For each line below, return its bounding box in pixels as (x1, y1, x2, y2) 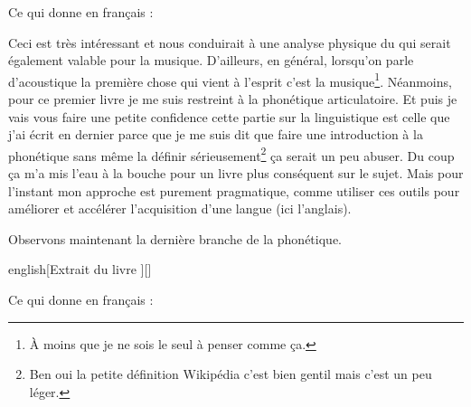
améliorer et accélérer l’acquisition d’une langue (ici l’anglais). (8, 199, 352, 218)
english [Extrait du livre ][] (8, 260, 152, 279)
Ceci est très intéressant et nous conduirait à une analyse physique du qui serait (8, 33, 451, 52)
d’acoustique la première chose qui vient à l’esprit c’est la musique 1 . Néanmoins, (8, 69, 452, 90)
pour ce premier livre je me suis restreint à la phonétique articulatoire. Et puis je (8, 90, 457, 109)
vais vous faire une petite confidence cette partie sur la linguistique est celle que (8, 107, 450, 126)
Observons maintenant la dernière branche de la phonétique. (8, 229, 342, 248)
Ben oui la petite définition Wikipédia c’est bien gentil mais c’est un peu (29, 364, 432, 383)
